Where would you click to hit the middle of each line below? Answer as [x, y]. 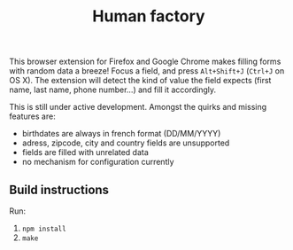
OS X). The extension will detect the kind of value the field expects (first [140, 81]
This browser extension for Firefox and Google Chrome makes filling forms [145, 62]
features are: [32, 116]
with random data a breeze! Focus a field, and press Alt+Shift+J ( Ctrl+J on [147, 71]
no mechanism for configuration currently [98, 162]
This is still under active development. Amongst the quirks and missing [138, 107]
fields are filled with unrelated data [85, 152]
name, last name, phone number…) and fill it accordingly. [113, 90]
